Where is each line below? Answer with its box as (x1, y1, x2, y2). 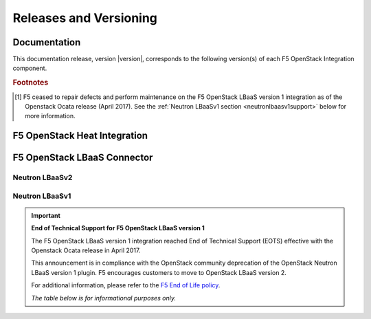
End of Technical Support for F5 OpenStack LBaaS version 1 (31, 224, 205, 232)
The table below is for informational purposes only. (31, 294, 177, 302)
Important (31, 211, 61, 219)
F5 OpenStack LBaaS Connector (12, 152, 153, 164)
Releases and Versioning (12, 10, 158, 25)
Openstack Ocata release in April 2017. (31, 246, 141, 254)
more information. (25, 112, 76, 120)
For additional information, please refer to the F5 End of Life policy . (31, 281, 221, 289)
